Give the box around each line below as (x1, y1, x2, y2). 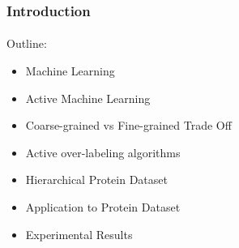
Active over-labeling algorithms (25, 143, 181, 160)
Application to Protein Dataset (25, 199, 181, 215)
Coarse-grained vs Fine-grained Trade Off (25, 117, 232, 134)
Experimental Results (25, 225, 133, 242)
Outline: (6, 35, 47, 52)
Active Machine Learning (25, 89, 151, 106)
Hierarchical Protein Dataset (25, 171, 168, 188)
